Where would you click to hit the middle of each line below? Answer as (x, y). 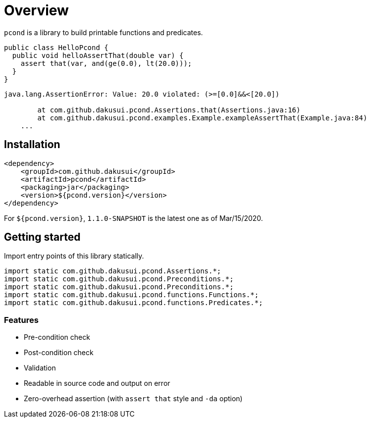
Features (21, 320)
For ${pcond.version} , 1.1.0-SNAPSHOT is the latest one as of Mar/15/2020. (133, 218)
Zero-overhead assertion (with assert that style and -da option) (133, 399)
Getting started (42, 237)
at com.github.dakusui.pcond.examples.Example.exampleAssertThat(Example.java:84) (202, 118)
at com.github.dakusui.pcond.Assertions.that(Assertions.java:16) (169, 110)
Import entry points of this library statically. (74, 256)
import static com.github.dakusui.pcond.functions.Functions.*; (132, 295)
